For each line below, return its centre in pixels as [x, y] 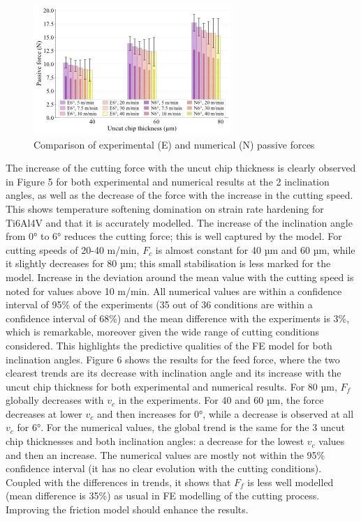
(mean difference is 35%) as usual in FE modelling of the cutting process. [163, 496]
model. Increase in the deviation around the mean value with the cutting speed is [180, 277]
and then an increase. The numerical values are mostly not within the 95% [165, 454]
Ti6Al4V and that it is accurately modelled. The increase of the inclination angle [179, 222]
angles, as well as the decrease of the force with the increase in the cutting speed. [179, 195]
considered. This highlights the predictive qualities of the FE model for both [169, 345]
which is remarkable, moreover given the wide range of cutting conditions [163, 332]
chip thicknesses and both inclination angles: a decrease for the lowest [155, 441]
